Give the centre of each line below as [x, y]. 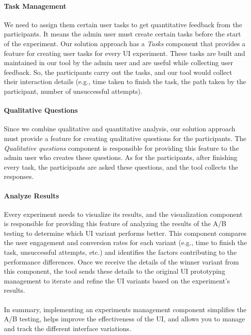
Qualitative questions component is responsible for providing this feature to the [121, 148]
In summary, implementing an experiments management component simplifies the [125, 309]
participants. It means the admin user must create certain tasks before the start [123, 34]
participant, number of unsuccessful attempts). [73, 91]
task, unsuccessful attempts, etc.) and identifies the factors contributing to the [120, 252]
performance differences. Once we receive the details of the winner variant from [121, 261]
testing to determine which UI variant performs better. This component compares [125, 233]
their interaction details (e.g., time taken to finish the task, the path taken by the [125, 81]
